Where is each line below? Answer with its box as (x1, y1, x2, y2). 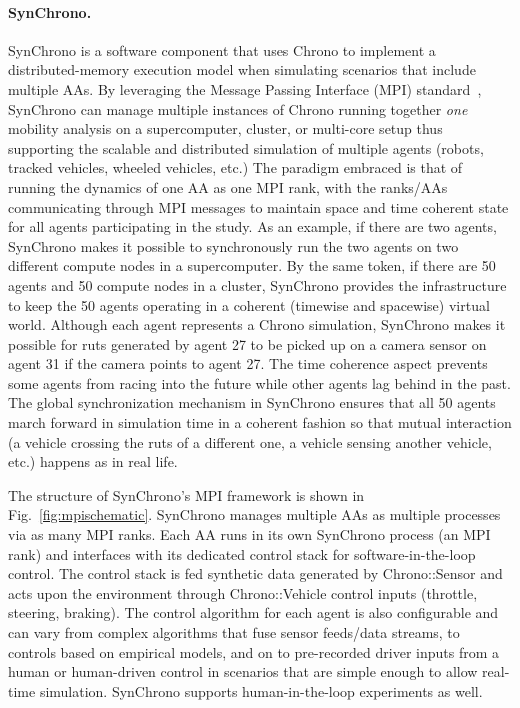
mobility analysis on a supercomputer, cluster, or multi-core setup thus (8, 118, 443, 139)
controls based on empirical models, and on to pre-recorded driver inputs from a (8, 641, 500, 662)
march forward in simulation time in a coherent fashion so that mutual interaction (8, 412, 512, 433)
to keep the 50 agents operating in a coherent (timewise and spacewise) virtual (8, 294, 490, 315)
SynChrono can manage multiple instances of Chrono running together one (8, 98, 468, 119)
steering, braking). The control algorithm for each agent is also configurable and (8, 602, 499, 623)
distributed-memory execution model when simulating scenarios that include (8, 59, 476, 80)
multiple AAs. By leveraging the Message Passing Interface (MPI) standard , (8, 78, 482, 99)
